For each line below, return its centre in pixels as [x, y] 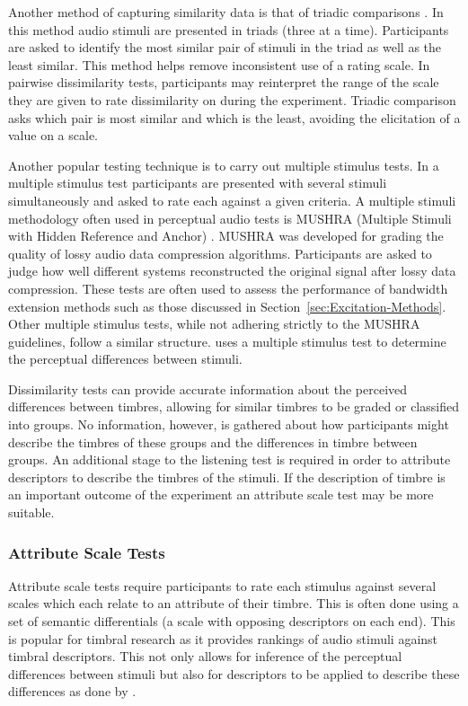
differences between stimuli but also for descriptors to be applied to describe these [234, 673]
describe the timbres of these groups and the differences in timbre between [213, 441]
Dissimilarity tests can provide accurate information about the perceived [208, 388]
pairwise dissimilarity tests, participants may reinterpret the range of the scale [224, 82]
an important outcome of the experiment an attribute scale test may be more [221, 494]
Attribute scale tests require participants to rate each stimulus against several [222, 585]
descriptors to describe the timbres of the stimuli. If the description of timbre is [227, 477]
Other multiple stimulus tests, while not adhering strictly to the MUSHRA [214, 324]
